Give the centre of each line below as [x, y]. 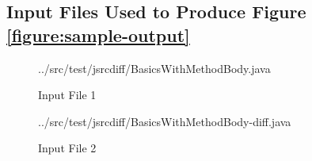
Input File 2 [67, 148]
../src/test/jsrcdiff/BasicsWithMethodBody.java [154, 68]
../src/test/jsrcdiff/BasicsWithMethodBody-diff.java [165, 121]
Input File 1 [67, 95]
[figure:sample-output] [98, 34]
